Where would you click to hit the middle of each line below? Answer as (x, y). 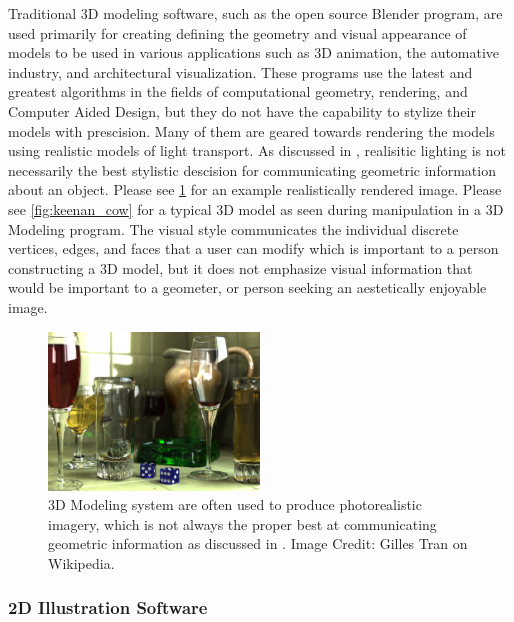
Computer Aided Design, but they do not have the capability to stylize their (242, 110)
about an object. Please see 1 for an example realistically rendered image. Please (255, 189)
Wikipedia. (81, 562)
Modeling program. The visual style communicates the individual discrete (233, 228)
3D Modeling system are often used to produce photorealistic (235, 504)
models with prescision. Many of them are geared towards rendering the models (251, 130)
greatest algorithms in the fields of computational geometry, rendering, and (238, 91)
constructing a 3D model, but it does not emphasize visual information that (240, 267)
